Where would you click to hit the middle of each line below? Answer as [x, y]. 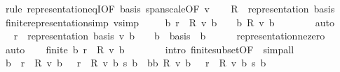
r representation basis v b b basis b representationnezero [169, 36]
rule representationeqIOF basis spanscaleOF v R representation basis [170, 8]
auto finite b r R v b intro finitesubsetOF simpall [150, 49]
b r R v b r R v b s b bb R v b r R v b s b [136, 63]
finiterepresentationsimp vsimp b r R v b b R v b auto [170, 22]
